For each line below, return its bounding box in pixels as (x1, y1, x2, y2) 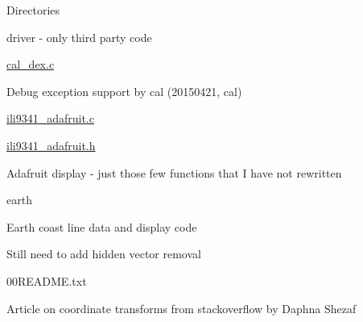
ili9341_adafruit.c (6, 110, 94, 127)
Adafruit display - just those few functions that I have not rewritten (6, 164, 342, 181)
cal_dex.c (6, 56, 55, 73)
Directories (6, 2, 60, 18)
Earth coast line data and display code (6, 218, 197, 235)
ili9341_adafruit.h (6, 136, 96, 153)
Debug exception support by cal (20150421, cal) (6, 82, 242, 99)
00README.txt (6, 272, 87, 289)
